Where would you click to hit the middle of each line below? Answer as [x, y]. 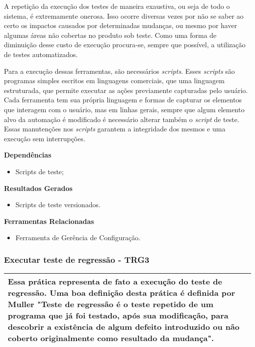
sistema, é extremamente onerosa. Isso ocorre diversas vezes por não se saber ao [124, 16]
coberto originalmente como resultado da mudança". [111, 338]
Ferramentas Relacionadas [49, 221]
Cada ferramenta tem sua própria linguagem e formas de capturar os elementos [123, 100]
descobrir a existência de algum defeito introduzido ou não [124, 327]
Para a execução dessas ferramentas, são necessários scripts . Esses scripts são [119, 71]
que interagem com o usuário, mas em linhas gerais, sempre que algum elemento [124, 109]
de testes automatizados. [41, 54]
